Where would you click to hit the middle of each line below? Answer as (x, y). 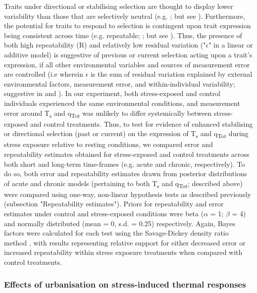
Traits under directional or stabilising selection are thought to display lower (119, 6)
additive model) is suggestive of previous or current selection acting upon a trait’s (128, 54)
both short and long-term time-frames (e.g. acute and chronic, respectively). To (125, 164)
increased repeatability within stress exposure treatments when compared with (123, 252)
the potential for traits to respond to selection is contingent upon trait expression (128, 25)
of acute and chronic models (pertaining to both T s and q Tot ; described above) (123, 184)
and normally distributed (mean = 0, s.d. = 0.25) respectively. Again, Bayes (120, 223)
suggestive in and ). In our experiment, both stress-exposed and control (112, 93)
